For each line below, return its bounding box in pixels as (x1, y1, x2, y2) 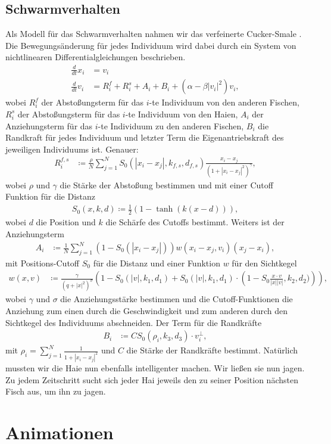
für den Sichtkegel (232, 256, 297, 269)
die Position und (36, 216, 96, 228)
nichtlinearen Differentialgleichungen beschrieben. (5, 51, 186, 63)
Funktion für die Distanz (5, 190, 96, 203)
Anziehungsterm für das (5, 119, 93, 132)
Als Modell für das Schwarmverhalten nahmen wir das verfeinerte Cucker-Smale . (5, 27, 302, 40)
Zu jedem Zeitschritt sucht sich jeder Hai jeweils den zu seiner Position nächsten (5, 373, 298, 386)
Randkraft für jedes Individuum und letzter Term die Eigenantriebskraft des (5, 131, 284, 144)
